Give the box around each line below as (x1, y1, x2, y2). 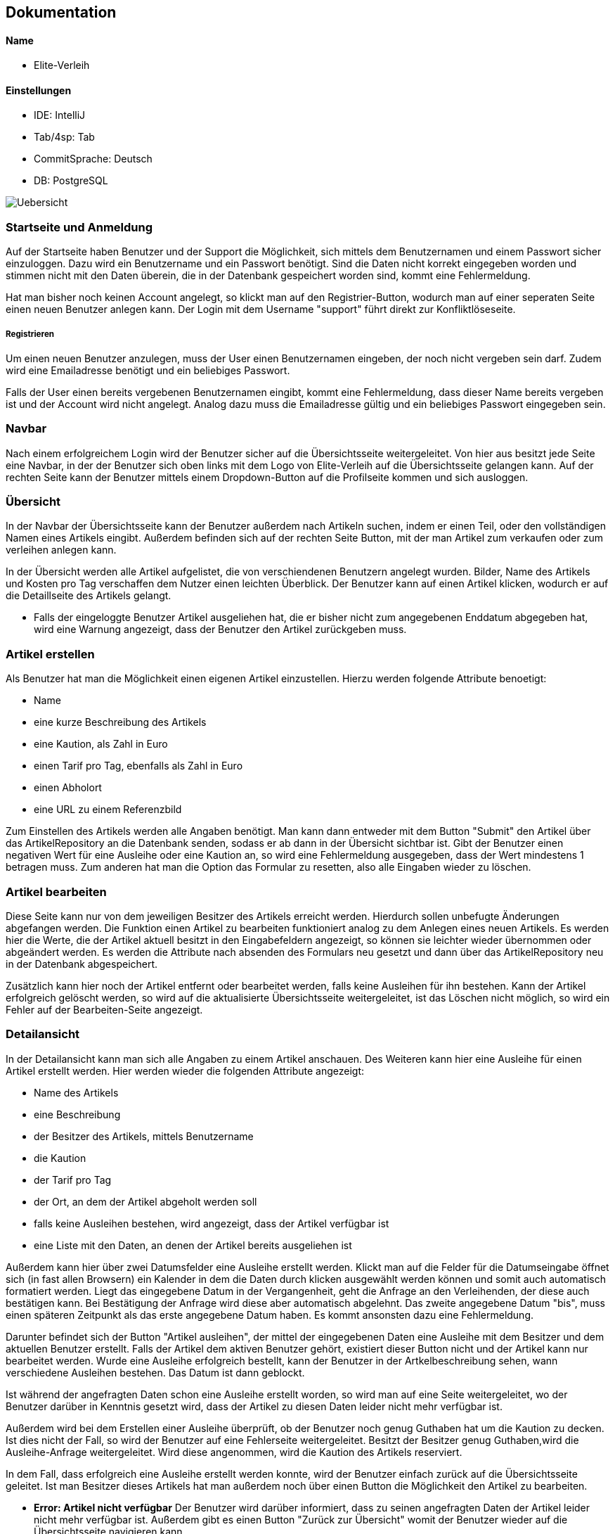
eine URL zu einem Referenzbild (34, 803, 182, 816)
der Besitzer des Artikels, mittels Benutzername (34, 1130, 254, 1142)
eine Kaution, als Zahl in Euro (34, 738, 168, 750)
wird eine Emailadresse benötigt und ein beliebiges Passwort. (6, 364, 290, 376)
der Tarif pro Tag (34, 1173, 112, 1186)
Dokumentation (6, 4, 117, 21)
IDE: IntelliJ (34, 109, 86, 122)
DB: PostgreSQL (34, 174, 108, 187)
